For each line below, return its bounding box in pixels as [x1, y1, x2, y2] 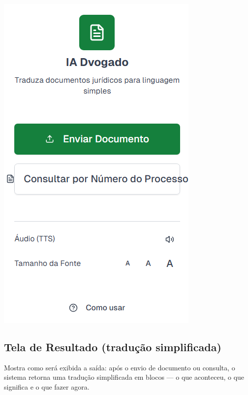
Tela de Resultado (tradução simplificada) [4, 339, 221, 354]
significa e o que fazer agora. [4, 381, 90, 392]
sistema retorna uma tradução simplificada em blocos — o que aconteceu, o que [4, 372, 245, 382]
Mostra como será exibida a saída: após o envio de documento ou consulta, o [4, 362, 235, 372]
